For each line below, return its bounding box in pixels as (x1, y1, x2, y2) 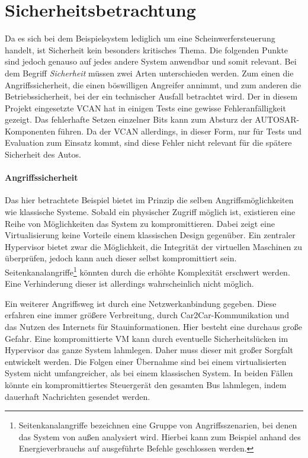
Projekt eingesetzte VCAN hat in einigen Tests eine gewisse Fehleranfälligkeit (5, 101, 286, 114)
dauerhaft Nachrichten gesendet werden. (5, 390, 150, 402)
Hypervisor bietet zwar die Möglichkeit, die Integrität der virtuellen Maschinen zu (5, 240, 303, 252)
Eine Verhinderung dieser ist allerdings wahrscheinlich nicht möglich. (5, 277, 254, 290)
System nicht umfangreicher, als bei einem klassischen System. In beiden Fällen (5, 367, 293, 379)
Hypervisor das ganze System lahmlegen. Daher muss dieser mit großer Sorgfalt (5, 344, 294, 356)
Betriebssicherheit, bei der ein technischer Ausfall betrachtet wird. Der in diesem (5, 90, 298, 103)
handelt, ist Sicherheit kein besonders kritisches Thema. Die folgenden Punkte (5, 43, 288, 56)
